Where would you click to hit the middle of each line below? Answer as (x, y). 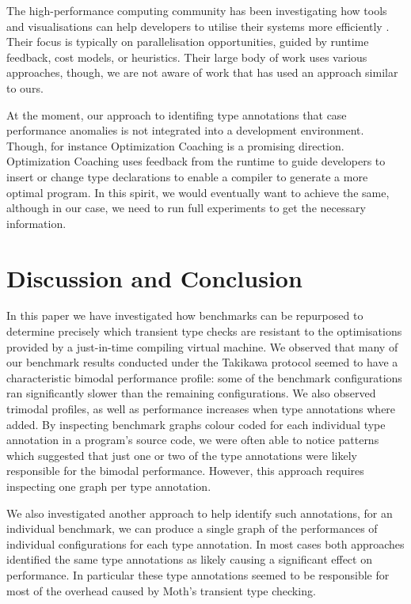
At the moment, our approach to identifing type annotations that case (177, 114)
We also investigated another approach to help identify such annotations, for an (200, 513)
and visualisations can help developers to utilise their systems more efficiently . (198, 26)
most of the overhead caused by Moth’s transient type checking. (161, 590)
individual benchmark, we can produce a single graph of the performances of (192, 528)
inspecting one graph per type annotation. (109, 486)
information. (36, 223)
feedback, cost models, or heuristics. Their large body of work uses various (187, 57)
